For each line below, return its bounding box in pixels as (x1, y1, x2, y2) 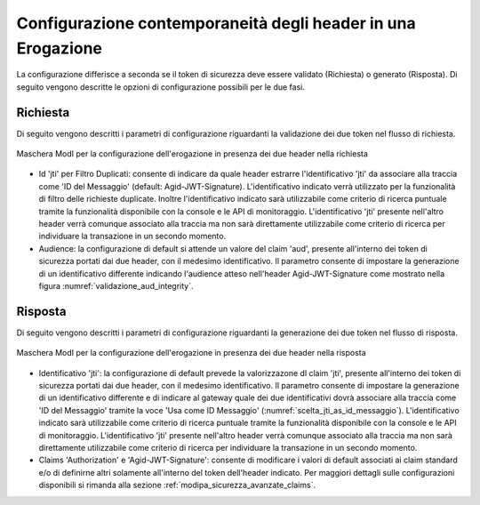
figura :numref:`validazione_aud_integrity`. (38, 280, 194, 291)
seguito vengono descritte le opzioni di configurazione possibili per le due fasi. (16, 81, 306, 92)
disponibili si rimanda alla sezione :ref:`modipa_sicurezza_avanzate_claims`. (38, 480, 316, 491)
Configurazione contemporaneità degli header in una (16, 13, 417, 33)
